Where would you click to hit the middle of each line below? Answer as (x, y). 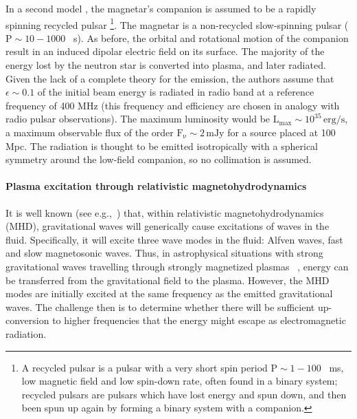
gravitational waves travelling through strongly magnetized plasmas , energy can (177, 266)
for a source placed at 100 (281, 132)
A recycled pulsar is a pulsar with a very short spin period (145, 367)
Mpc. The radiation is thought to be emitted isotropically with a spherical (162, 146)
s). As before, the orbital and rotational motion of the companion (211, 37)
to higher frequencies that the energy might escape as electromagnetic (199, 320)
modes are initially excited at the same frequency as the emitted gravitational (169, 293)
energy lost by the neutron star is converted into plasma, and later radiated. (166, 65)
